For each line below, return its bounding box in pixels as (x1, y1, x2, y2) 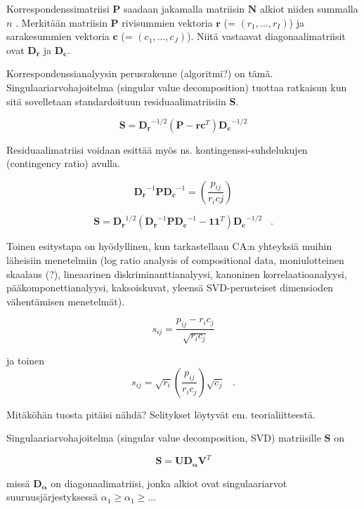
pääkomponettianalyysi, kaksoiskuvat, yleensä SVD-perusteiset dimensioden (6, 280, 334, 295)
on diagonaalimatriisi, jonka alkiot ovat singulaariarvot (51, 475, 287, 490)
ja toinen (6, 352, 45, 367)
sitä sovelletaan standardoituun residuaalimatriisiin (6, 93, 226, 108)
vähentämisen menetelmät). (6, 293, 125, 308)
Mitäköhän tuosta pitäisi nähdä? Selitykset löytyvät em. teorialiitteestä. (6, 406, 316, 421)
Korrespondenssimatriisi (6, 1, 110, 15)
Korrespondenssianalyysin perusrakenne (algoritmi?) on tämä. (6, 66, 273, 81)
